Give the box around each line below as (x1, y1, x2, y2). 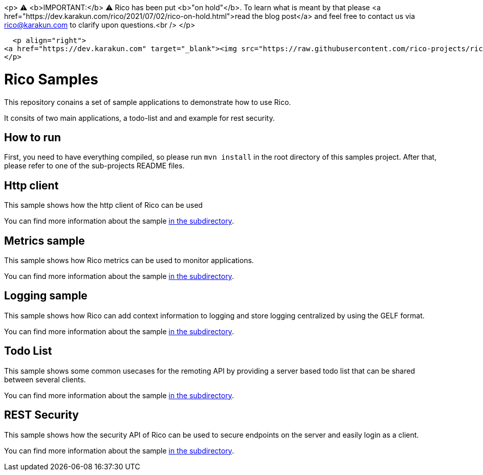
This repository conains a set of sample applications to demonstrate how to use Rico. (4, 97, 291, 106)
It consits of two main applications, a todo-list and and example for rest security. (4, 113, 275, 122)
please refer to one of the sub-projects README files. (4, 161, 185, 170)
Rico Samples (4, 70, 98, 88)
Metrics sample (4, 234, 85, 247)
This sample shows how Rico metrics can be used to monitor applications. (4, 256, 254, 265)
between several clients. (4, 375, 86, 384)
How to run (4, 131, 61, 144)
